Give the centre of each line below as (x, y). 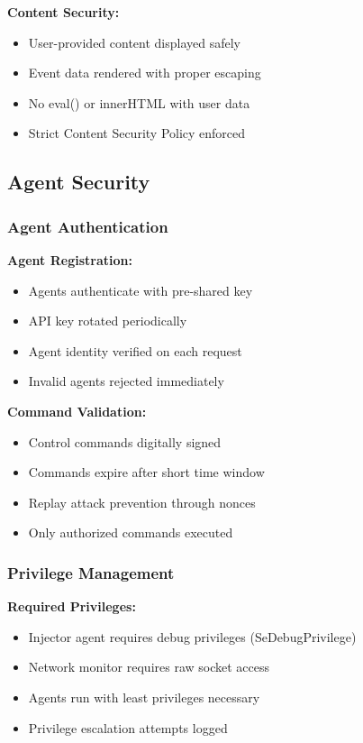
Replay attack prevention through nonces (142, 502)
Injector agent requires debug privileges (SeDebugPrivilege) (192, 636)
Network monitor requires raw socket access (149, 667)
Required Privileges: (72, 606)
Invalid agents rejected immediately (126, 381)
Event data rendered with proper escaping (145, 73)
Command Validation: (77, 411)
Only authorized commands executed (131, 532)
